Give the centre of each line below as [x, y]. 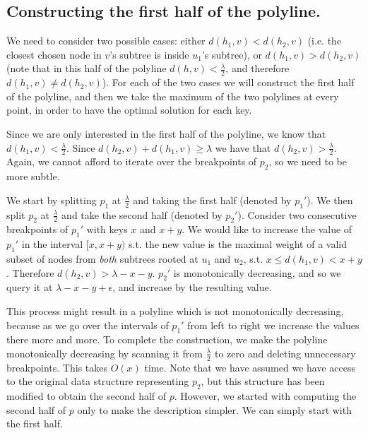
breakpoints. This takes [57, 367]
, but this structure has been [263, 381]
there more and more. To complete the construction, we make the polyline [167, 339]
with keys [107, 229]
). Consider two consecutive [297, 214]
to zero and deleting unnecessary [285, 353]
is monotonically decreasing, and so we [257, 272]
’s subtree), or [232, 54]
